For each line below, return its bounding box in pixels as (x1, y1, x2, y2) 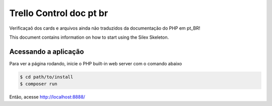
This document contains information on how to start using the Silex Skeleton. (9, 34, 169, 40)
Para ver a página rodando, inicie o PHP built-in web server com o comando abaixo (9, 60, 182, 66)
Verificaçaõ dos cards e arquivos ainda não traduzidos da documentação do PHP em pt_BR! (9, 25, 200, 31)
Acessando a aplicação (9, 47, 84, 56)
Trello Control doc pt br (9, 8, 108, 19)
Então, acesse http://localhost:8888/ (9, 94, 86, 100)
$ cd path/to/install (20, 74, 74, 80)
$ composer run (20, 81, 57, 87)
